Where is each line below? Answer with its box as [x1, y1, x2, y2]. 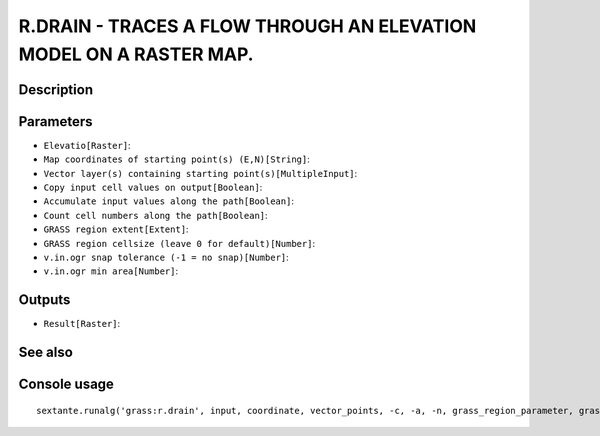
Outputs [18, 291, 71, 309]
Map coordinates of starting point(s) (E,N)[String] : [43, 153, 310, 165]
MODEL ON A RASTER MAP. [18, 43, 254, 65]
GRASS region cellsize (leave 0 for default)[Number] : [43, 237, 315, 249]
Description [18, 81, 94, 98]
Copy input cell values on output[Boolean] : [43, 181, 263, 194]
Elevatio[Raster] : [43, 139, 131, 151]
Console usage [18, 376, 115, 393]
